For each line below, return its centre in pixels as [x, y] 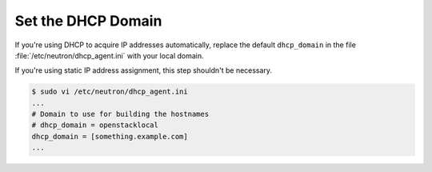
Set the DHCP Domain [88, 21]
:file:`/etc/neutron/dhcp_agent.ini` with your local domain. [109, 55]
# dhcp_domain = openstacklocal [95, 125]
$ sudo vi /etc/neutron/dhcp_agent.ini [110, 92]
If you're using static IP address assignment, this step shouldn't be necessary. [143, 70]
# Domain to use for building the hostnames [120, 114]
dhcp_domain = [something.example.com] [110, 136]
